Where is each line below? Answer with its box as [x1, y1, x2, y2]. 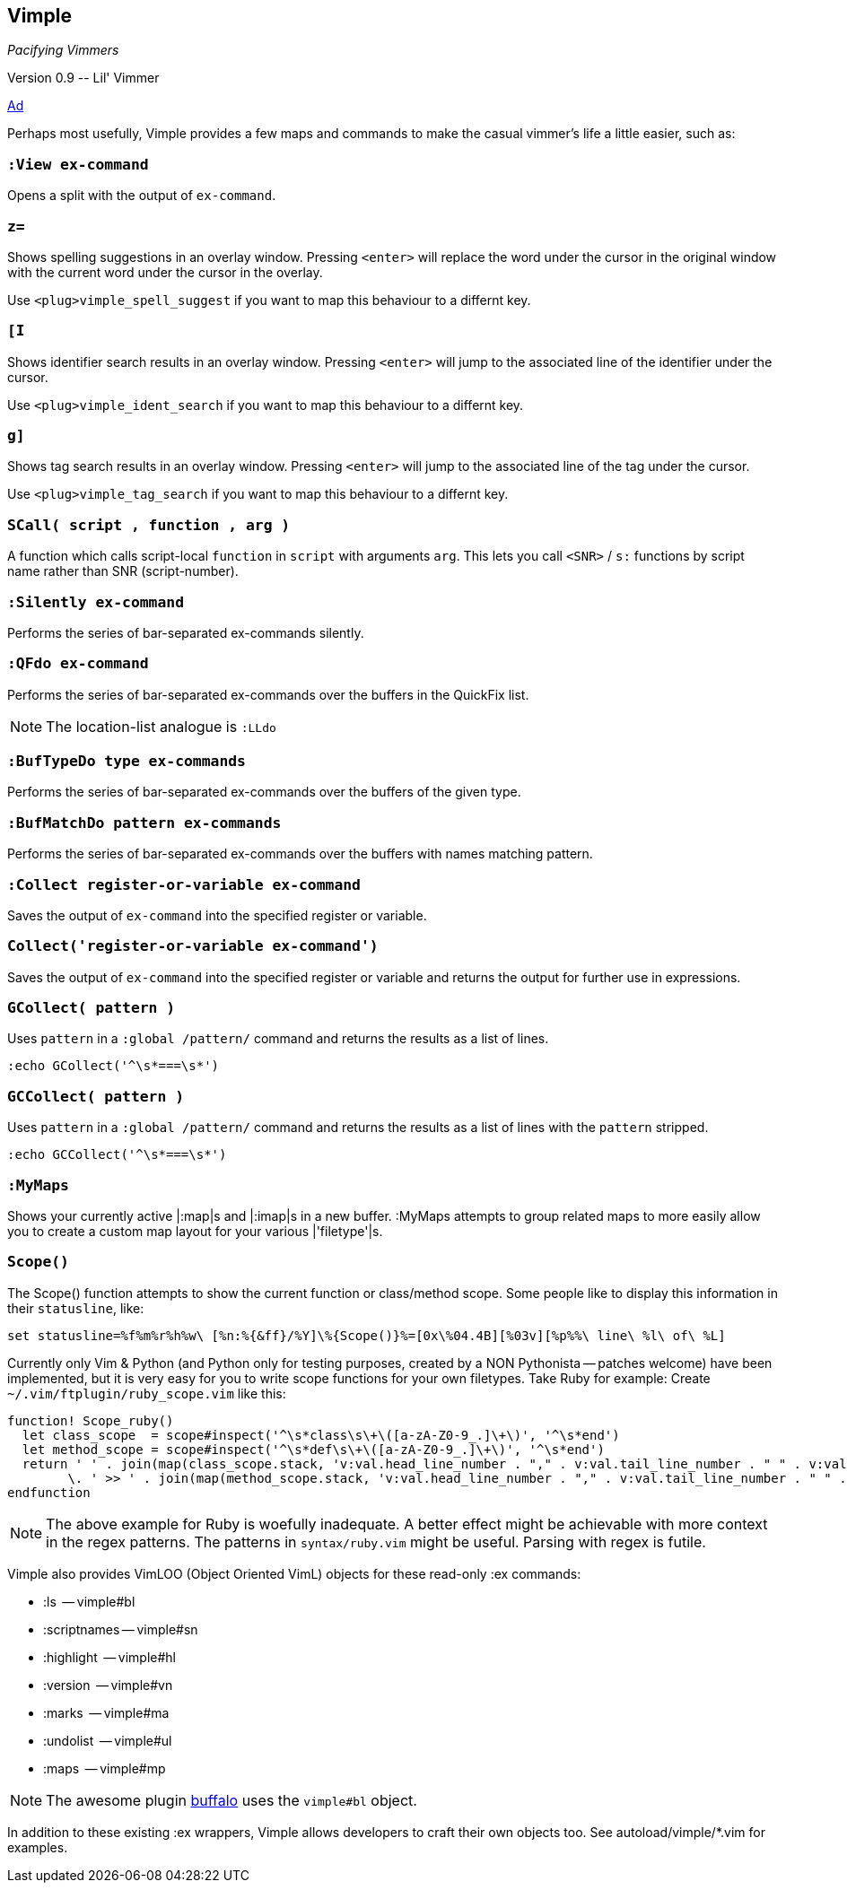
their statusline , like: [7, 1300, 144, 1316]
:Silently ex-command [7, 593, 184, 611]
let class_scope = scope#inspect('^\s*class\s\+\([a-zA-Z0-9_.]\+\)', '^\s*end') [22, 1427, 620, 1442]
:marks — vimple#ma [43, 1704, 170, 1720]
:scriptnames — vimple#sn [43, 1621, 198, 1637]
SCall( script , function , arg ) [7, 516, 291, 534]
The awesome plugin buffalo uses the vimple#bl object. [46, 1790, 417, 1809]
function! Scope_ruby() [7, 1413, 174, 1428]
